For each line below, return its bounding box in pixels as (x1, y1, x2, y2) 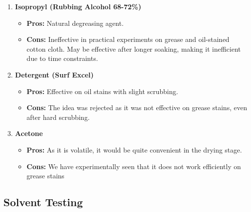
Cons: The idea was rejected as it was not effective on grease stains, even (26, 102, 247, 113)
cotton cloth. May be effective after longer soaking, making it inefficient (26, 43, 241, 54)
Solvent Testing (3, 194, 83, 210)
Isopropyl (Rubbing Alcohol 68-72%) (15, 1, 142, 11)
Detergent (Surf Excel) (15, 69, 94, 79)
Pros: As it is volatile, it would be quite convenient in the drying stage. (26, 144, 242, 154)
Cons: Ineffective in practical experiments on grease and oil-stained (26, 34, 230, 44)
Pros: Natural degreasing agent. (26, 18, 124, 28)
